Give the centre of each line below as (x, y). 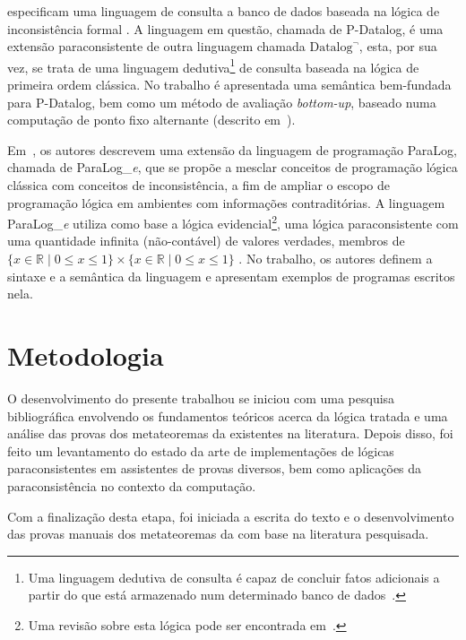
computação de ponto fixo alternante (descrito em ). (151, 120)
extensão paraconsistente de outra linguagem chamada (156, 46)
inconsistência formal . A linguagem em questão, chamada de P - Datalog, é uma (225, 28)
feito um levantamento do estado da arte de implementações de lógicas (201, 450)
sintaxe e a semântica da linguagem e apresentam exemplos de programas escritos (231, 276)
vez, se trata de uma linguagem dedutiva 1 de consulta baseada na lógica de (213, 65)
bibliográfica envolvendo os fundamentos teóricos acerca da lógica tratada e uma (228, 415)
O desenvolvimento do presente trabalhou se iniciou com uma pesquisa (201, 398)
